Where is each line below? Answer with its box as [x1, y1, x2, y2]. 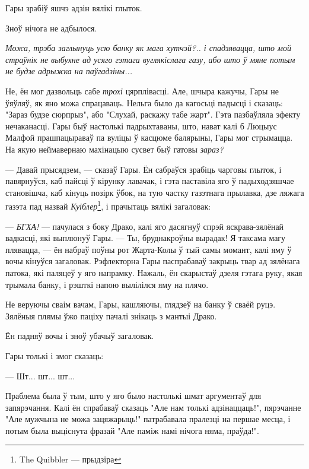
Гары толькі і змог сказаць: [5, 349, 104, 362]
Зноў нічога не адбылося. [5, 21, 97, 34]
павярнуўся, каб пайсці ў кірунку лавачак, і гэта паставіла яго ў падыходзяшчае [5, 175, 294, 187]
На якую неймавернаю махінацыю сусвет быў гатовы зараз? [5, 142, 224, 155]
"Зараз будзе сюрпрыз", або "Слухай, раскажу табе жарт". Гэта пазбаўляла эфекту [5, 108, 301, 121]
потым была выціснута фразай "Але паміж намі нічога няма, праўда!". [5, 424, 259, 436]
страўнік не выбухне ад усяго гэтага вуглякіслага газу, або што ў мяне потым [5, 53, 295, 65]
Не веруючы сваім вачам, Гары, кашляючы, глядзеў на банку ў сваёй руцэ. [5, 298, 276, 310]
